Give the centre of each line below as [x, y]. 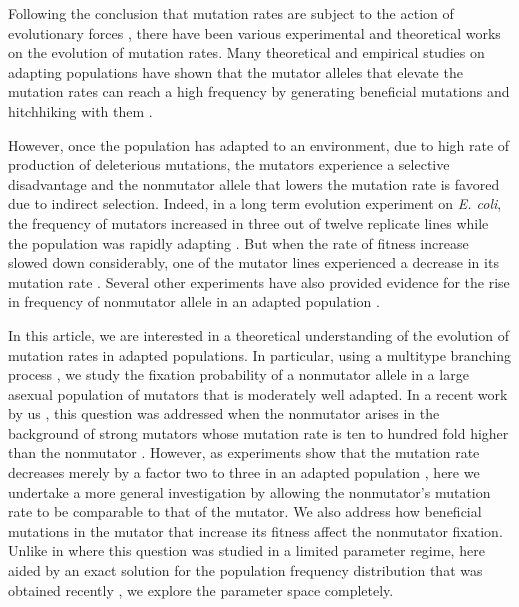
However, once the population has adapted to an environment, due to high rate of [259, 144]
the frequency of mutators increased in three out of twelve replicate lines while [248, 222]
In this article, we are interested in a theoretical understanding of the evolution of [258, 334]
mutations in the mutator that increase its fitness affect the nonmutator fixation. [255, 530]
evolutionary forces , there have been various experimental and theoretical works [254, 32]
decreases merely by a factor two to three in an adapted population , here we [244, 472]
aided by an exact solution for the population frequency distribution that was [245, 570]
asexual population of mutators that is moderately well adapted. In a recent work [258, 393]
